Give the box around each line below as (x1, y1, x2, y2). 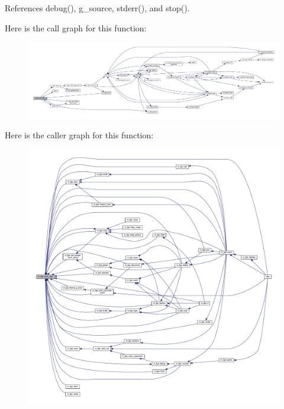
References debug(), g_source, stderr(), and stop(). (5, 2, 190, 14)
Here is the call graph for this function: (5, 21, 147, 34)
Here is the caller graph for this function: (5, 129, 154, 141)
